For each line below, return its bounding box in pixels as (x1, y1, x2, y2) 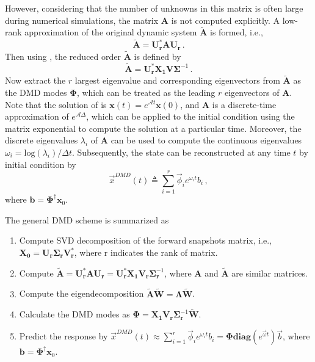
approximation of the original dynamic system (24, 26, 197, 38)
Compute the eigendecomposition (19, 287, 144, 300)
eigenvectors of (224, 85, 280, 98)
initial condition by (5, 157, 76, 170)
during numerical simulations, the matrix (5, 13, 159, 26)
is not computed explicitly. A (171, 13, 280, 26)
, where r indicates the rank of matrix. (74, 246, 218, 259)
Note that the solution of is (5, 98, 107, 110)
